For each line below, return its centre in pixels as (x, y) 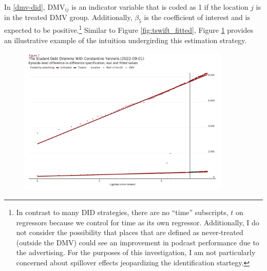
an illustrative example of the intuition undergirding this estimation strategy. (126, 40)
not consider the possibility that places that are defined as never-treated (130, 232)
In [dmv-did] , (25, 7)
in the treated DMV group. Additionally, (68, 17)
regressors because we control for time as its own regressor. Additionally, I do (138, 222)
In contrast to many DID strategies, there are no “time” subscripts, (122, 212)
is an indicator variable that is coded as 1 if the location (160, 7)
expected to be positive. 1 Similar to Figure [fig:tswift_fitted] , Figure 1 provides (129, 29)
